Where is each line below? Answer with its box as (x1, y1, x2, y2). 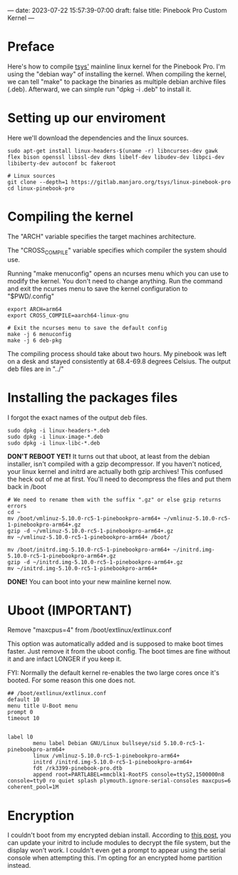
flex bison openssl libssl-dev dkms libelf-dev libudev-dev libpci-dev (7, 153, 224, 161)
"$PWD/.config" (7, 292, 55, 300)
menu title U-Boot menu (7, 702, 78, 709)
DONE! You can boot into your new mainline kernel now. (7, 577, 172, 586)
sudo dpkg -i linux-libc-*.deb (7, 439, 100, 447)
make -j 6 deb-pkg (7, 337, 62, 344)
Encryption (7, 807, 75, 824)
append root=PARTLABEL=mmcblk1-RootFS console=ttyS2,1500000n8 (33, 771, 224, 779)
